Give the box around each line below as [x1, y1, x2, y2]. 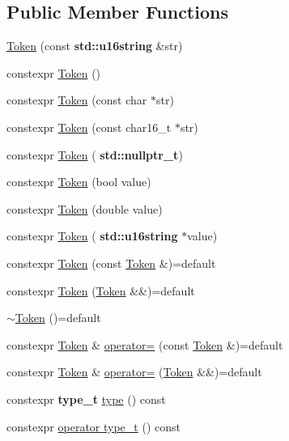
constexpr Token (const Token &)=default [6, 254, 216, 271]
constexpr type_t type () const [6, 390, 166, 407]
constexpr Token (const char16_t [6, 118, 172, 135]
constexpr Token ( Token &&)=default [6, 282, 195, 299]
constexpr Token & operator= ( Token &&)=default [6, 363, 262, 380]
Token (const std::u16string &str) [6, 37, 183, 54]
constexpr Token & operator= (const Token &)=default [6, 336, 283, 353]
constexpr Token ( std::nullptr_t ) [6, 146, 183, 163]
